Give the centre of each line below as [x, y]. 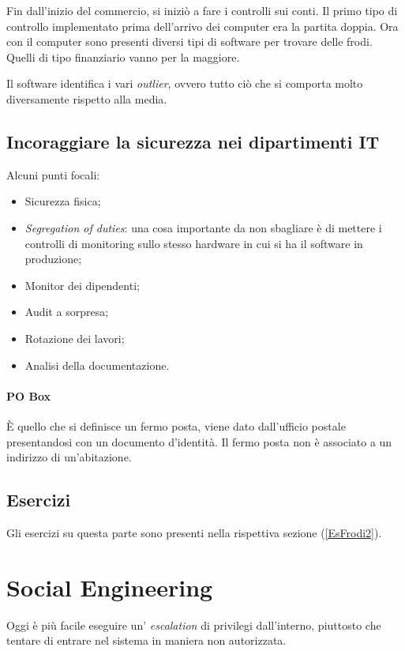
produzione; [53, 259]
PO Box [29, 395]
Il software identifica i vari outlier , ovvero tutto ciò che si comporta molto [185, 83]
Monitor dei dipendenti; [82, 285]
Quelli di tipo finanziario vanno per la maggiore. [123, 56]
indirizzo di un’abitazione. [69, 457]
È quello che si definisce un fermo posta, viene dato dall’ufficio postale [176, 425]
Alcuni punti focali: [53, 174]
